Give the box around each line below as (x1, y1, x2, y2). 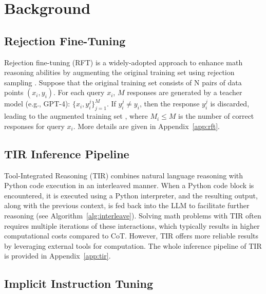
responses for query (4, 120, 65, 131)
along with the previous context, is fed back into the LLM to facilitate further (4, 200, 250, 211)
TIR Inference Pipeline (4, 145, 129, 161)
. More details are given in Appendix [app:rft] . (73, 120, 220, 131)
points (4, 87, 24, 98)
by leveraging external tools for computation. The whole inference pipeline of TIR (4, 240, 262, 251)
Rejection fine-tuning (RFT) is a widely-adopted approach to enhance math (4, 57, 243, 67)
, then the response (139, 98, 200, 109)
